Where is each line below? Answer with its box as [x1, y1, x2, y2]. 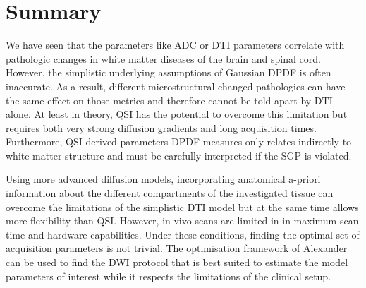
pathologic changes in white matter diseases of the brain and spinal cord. [6, 51, 321, 66]
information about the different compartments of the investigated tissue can [6, 186, 334, 200]
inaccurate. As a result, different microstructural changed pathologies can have [6, 78, 346, 93]
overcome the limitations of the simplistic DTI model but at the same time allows [6, 199, 359, 214]
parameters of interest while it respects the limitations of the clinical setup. [6, 268, 331, 283]
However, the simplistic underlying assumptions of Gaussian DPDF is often [6, 65, 331, 80]
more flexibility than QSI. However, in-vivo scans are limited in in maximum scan [6, 213, 359, 228]
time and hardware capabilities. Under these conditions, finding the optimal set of [6, 227, 360, 241]
